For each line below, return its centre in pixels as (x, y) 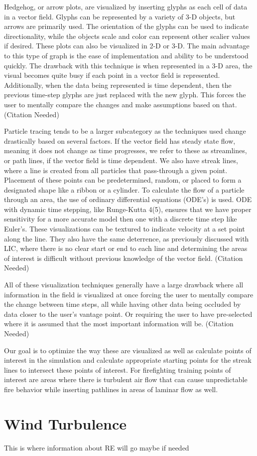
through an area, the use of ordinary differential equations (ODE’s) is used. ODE (128, 199)
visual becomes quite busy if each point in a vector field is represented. (112, 75)
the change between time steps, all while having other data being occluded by (123, 304)
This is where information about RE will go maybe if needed (97, 447)
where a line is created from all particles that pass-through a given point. (116, 170)
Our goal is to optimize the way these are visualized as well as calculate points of (128, 350)
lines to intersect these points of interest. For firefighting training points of (118, 369)
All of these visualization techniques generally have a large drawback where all (124, 285)
